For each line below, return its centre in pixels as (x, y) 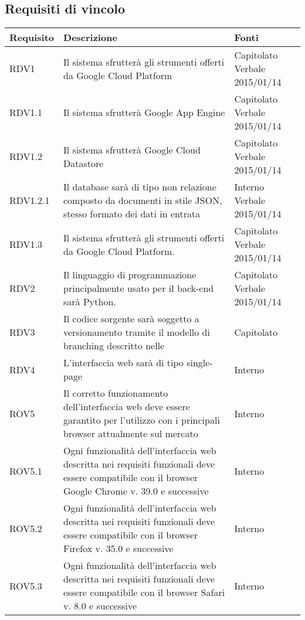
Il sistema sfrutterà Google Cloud (132, 149)
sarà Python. (90, 302)
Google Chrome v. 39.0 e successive (136, 491)
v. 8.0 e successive (100, 606)
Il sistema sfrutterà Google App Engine (144, 113)
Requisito (32, 38)
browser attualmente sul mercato (131, 434)
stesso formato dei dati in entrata (132, 214)
